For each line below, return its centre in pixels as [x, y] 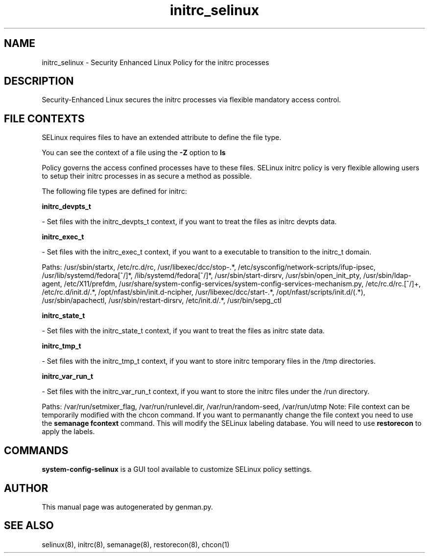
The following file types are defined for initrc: [114, 191]
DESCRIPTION [39, 81]
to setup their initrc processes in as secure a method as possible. [147, 176]
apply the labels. [68, 432]
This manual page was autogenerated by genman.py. [127, 507]
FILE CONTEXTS [44, 118]
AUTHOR [26, 488]
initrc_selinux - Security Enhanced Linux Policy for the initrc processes [155, 62]
